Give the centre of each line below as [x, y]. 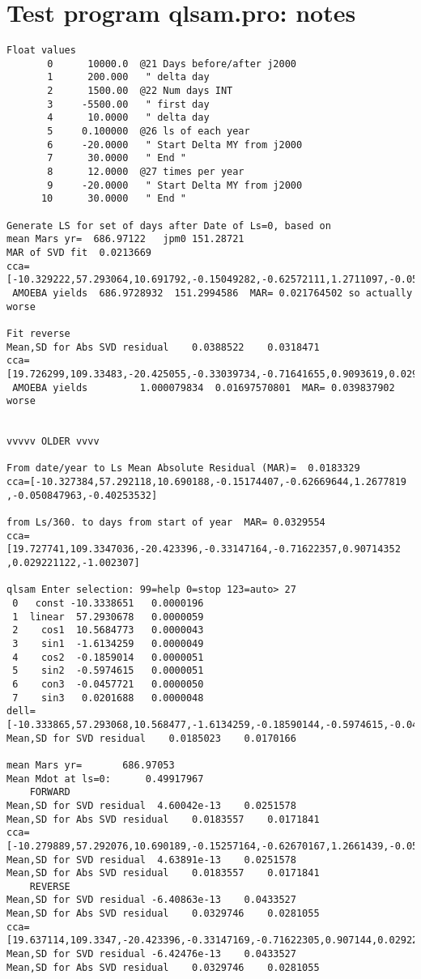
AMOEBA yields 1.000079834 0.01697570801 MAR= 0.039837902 [204, 387]
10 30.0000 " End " [113, 199]
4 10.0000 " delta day [128, 118]
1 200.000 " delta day [128, 77]
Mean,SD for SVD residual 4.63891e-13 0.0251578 [151, 860]
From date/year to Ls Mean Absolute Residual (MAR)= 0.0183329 [183, 468]
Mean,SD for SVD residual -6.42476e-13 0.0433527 [151, 954]
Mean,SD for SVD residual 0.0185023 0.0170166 [151, 738]
